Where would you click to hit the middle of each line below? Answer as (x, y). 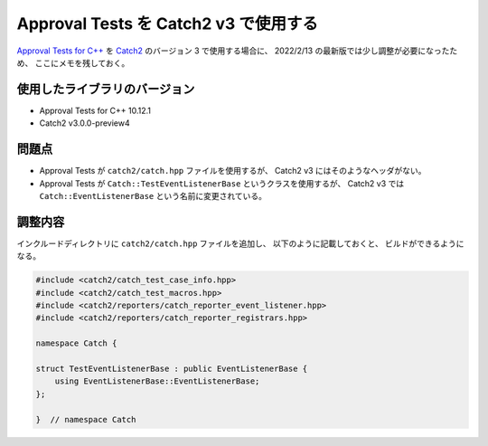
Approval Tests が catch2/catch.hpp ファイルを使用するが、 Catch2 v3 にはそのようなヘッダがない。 (233, 171)
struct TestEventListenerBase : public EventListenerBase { (172, 368)
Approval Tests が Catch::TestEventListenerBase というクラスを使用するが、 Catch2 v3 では (222, 183)
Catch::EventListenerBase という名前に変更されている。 (153, 195)
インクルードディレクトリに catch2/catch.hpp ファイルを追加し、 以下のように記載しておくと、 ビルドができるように (240, 243)
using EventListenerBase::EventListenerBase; (157, 381)
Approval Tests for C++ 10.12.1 (95, 110)
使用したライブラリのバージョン (106, 89)
